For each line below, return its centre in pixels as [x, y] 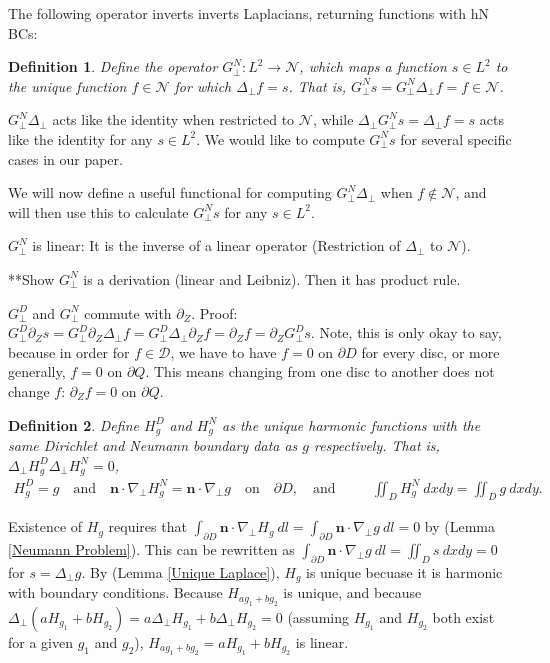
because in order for [69, 351]
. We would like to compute [280, 138]
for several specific [456, 138]
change [29, 390]
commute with [128, 312]
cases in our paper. [65, 158]
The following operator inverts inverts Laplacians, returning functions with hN [249, 13]
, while [333, 119]
